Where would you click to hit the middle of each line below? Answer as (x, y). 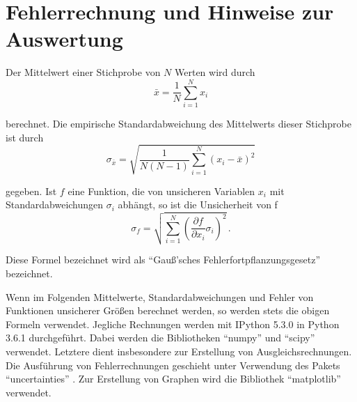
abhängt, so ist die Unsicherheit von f (198, 204)
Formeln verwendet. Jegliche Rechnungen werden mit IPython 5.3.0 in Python (173, 324)
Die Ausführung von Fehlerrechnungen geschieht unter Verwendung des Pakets (173, 365)
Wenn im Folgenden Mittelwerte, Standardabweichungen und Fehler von (160, 296)
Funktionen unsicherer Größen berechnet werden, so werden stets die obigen (168, 310)
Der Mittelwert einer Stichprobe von (83, 72)
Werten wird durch (215, 72)
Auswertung (64, 39)
